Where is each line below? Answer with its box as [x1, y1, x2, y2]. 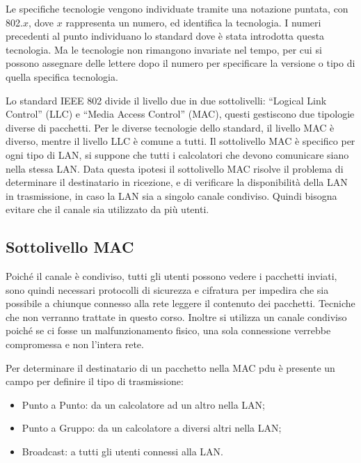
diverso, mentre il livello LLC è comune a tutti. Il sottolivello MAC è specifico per [6, 134, 355, 148]
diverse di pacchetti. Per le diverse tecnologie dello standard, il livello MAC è [6, 120, 335, 134]
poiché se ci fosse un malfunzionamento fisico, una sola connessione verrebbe [6, 323, 331, 338]
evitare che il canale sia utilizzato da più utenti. [6, 202, 209, 217]
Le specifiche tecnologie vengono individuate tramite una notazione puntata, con [6, 1, 348, 15]
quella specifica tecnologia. [6, 69, 118, 84]
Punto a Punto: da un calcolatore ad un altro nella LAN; [22, 397, 265, 411]
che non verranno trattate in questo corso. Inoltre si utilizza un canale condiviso [6, 309, 347, 324]
